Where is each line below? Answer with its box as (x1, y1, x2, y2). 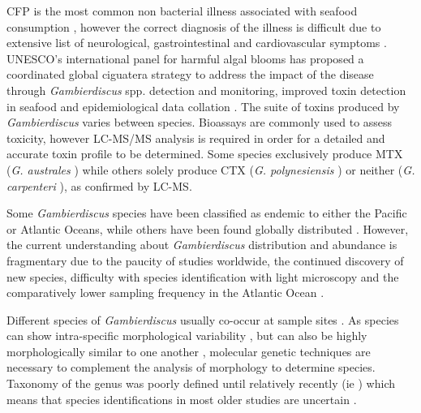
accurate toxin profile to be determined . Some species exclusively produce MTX (6, 145, 403, 162)
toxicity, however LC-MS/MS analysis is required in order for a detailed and (6, 129, 385, 146)
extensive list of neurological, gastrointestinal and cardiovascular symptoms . (6, 34, 387, 51)
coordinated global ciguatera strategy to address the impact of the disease (6, 66, 374, 83)
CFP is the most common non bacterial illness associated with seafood (6, 2, 358, 19)
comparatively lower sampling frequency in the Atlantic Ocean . (6, 284, 324, 301)
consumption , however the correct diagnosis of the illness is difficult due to (6, 18, 381, 35)
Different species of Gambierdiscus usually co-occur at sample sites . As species (6, 311, 399, 328)
